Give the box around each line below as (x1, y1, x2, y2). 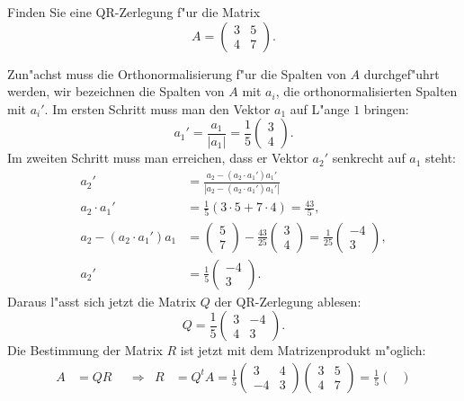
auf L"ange (290, 99, 350, 118)
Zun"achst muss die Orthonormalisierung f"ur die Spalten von (7, 64, 346, 83)
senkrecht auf (332, 148, 406, 167)
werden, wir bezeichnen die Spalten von (7, 82, 225, 101)
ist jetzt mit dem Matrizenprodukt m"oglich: (180, 341, 426, 360)
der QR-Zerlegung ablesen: (214, 291, 361, 310)
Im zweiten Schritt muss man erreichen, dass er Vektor (7, 148, 308, 167)
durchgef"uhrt (363, 64, 440, 83)
